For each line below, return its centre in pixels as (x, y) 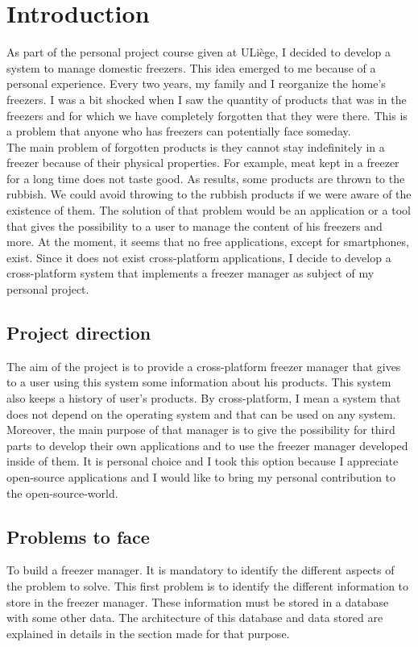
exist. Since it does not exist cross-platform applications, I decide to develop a (199, 257)
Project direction (79, 333)
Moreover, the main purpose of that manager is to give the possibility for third (201, 430)
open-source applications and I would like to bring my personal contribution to (201, 476)
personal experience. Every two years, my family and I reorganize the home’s (196, 83)
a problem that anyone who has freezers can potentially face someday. (179, 131)
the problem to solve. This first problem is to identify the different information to (208, 585)
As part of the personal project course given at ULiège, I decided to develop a (199, 52)
